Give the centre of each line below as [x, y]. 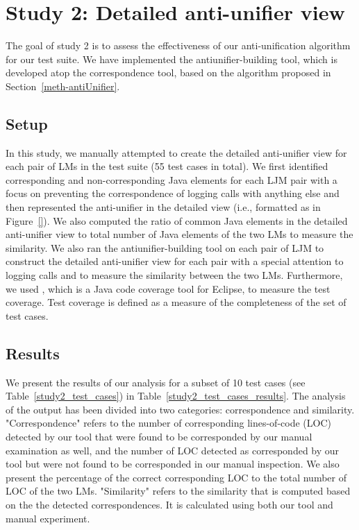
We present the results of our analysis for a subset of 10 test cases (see [156, 382]
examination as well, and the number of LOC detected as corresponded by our [173, 450]
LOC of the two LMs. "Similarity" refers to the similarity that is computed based [178, 491]
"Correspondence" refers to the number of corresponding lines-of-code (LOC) [168, 423]
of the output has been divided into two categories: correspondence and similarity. [180, 409]
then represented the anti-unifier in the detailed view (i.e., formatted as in [163, 207]
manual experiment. [48, 518]
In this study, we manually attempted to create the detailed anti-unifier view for [176, 152]
